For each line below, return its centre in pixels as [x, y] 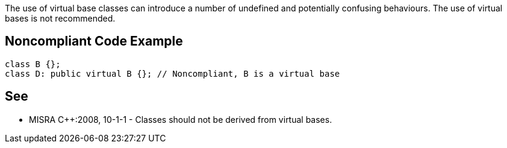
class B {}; [33, 64]
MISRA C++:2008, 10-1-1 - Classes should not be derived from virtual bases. [181, 119]
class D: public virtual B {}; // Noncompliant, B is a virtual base [173, 73]
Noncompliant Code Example [94, 41]
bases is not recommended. [60, 18]
